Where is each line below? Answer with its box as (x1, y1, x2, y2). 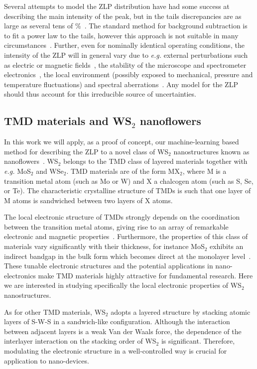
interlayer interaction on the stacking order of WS (4, 336, 156, 346)
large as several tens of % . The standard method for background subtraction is (4, 20, 248, 31)
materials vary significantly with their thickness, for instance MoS (4, 241, 205, 251)
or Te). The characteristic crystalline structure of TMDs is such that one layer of (4, 185, 251, 196)
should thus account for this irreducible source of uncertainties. (4, 89, 196, 99)
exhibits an (210, 241, 244, 251)
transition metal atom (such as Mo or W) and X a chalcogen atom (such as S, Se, (4, 175, 254, 186)
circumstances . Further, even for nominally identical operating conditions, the (4, 40, 245, 50)
